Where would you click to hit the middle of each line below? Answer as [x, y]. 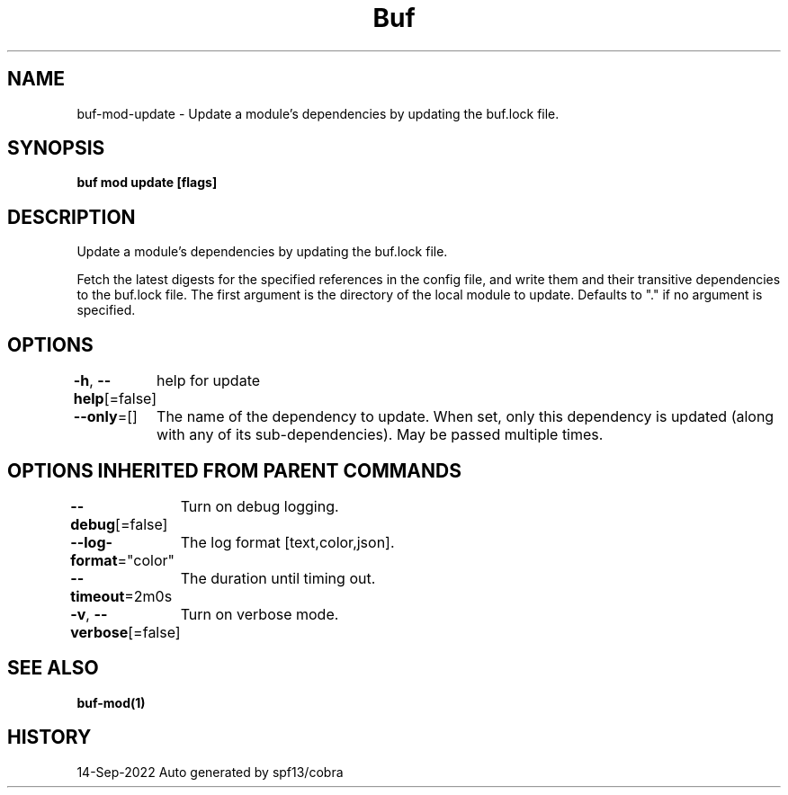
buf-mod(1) [111, 702]
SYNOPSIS [56, 148]
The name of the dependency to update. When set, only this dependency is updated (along [466, 417]
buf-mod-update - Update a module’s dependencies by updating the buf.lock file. [318, 113]
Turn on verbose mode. [260, 614]
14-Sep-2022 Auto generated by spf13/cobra [210, 772]
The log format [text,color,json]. [287, 542]
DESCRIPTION [72, 217]
